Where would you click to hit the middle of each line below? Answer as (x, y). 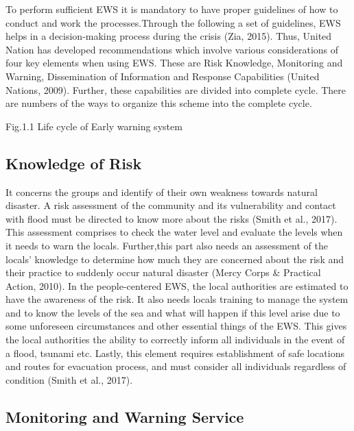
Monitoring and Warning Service (125, 416)
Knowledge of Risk (74, 163)
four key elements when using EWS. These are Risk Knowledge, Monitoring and (174, 63)
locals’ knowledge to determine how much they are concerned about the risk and (175, 259)
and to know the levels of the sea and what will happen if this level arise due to (173, 312)
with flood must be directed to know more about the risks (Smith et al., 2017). (172, 218)
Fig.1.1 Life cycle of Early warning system (94, 126)
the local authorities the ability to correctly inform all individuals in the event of (175, 340)
